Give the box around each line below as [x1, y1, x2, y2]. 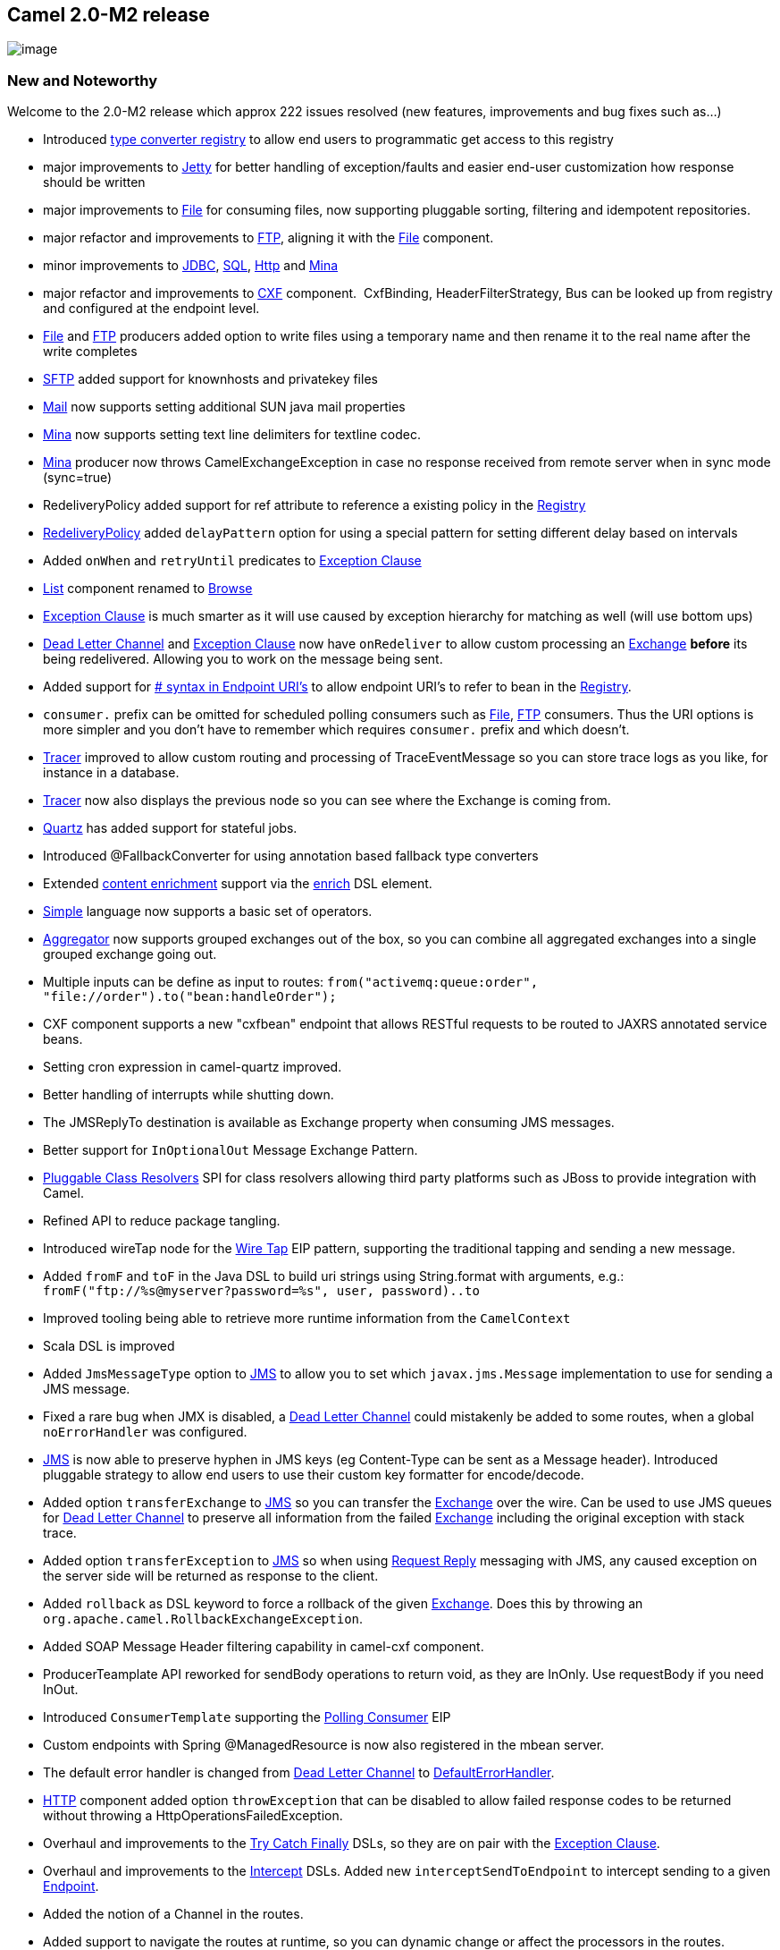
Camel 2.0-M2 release [7, 4, 210, 26]
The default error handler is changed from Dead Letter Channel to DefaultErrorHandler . [43, 1765, 555, 1781]
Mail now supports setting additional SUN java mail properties [43, 399, 406, 415]
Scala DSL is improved [43, 1338, 175, 1354]
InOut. [43, 1682, 79, 1698]
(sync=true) [43, 470, 113, 486]
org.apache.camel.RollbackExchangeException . [43, 1611, 364, 1627]
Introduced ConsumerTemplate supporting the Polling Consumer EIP [43, 1709, 451, 1725]
